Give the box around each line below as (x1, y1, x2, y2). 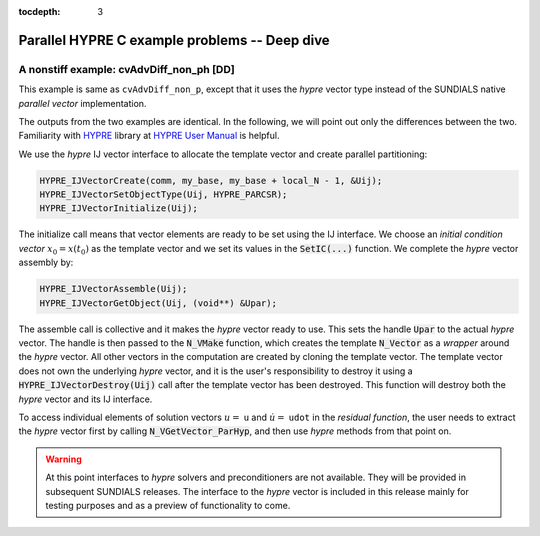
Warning (45, 453, 82, 465)
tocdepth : (18, 6, 61, 17)
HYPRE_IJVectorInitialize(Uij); (39, 203, 199, 214)
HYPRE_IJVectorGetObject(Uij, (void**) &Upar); (39, 297, 277, 309)
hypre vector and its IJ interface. (18, 393, 153, 405)
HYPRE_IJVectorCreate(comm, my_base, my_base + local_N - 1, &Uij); (39, 175, 383, 186)
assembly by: (18, 256, 74, 269)
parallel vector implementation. (18, 97, 147, 109)
